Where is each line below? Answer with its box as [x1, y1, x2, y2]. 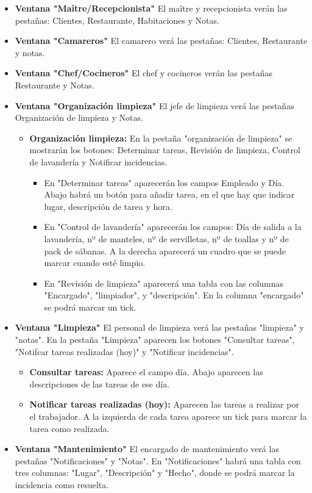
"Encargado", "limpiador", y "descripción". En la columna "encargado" [44, 289, 304, 301]
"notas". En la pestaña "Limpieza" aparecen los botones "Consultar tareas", [15, 333, 295, 346]
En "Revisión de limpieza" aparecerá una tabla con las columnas [44, 276, 284, 289]
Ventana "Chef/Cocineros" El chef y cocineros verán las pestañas [15, 67, 273, 79]
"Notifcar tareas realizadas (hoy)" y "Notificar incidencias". [15, 345, 234, 358]
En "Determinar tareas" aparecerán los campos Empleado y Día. [44, 176, 284, 189]
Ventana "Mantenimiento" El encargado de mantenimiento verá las [15, 442, 279, 455]
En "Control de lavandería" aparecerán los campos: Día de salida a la [44, 220, 302, 233]
